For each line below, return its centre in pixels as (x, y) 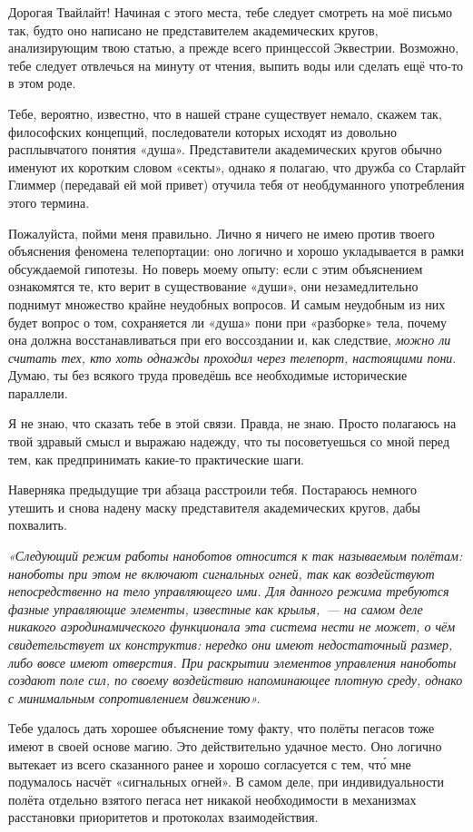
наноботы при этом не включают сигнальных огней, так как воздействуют (222, 573)
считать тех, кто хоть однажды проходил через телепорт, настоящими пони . (232, 357)
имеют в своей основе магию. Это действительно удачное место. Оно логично (225, 745)
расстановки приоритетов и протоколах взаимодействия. (163, 817)
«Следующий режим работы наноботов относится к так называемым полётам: (236, 556)
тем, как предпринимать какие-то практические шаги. (157, 459)
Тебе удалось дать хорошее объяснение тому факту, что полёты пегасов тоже (222, 728)
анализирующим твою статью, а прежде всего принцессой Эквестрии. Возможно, (234, 48)
